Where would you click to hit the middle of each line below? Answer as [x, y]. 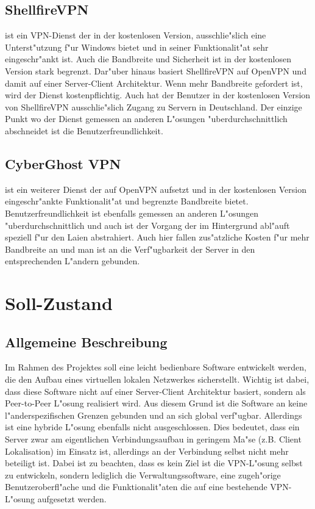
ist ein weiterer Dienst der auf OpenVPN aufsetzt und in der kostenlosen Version [156, 189]
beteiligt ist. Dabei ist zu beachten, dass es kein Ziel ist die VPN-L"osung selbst [154, 463]
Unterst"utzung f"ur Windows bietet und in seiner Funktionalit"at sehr [137, 47]
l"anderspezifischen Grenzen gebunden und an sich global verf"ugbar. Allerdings [154, 415]
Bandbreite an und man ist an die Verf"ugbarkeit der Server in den [130, 249]
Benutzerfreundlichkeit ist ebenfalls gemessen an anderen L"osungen [132, 213]
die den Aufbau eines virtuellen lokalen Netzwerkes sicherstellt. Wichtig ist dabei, [157, 379]
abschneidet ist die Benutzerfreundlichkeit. [84, 130]
